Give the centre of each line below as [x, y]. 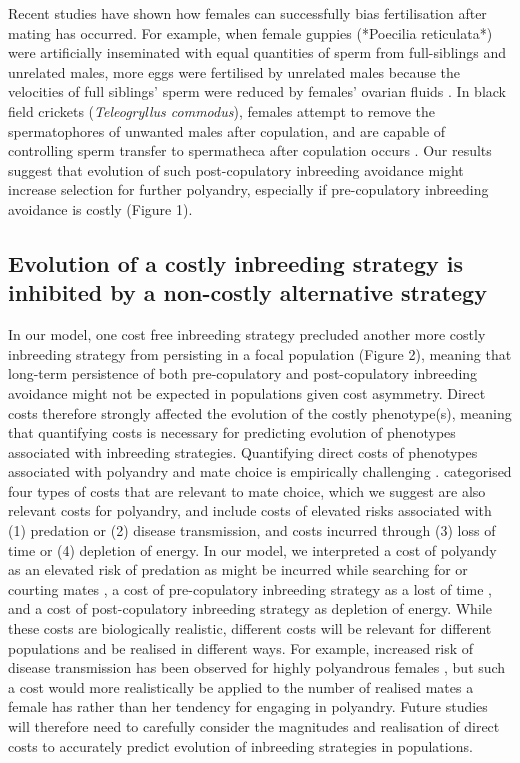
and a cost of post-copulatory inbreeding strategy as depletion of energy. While [250, 608]
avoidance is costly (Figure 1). [100, 208]
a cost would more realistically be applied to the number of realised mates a [241, 686]
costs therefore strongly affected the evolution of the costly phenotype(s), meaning [260, 412]
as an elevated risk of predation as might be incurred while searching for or [238, 569]
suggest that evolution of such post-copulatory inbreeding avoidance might [236, 169]
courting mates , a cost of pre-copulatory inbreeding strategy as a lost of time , [250, 588]
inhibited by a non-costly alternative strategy [247, 292]
